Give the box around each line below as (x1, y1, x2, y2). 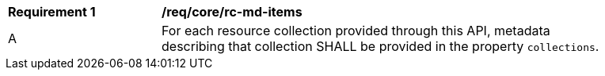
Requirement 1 (8, 4, 96, 20)
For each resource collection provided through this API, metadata (162, 23, 550, 38)
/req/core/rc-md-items (162, 4, 302, 20)
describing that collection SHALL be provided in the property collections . (162, 38, 599, 54)
